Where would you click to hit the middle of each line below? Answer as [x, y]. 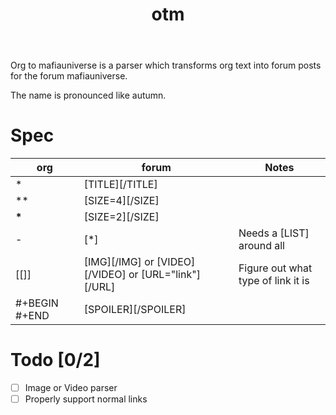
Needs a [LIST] [274, 233]
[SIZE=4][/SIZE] [121, 201]
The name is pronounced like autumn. [88, 95]
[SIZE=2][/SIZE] [121, 217]
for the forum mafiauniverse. [69, 76]
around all [261, 246]
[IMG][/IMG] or [119, 262]
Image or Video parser [71, 388]
